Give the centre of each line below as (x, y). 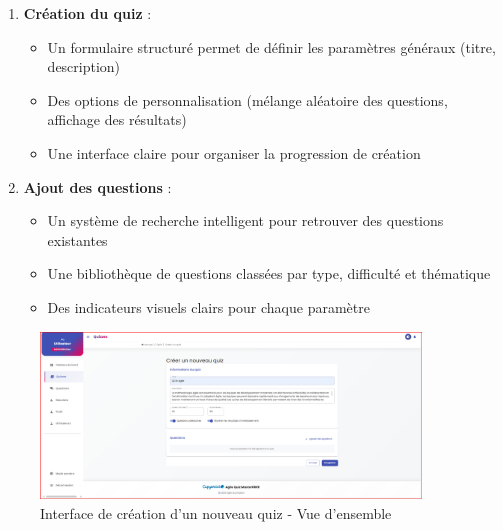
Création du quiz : (87, 13)
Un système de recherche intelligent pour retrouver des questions (245, 220)
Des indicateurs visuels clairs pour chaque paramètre (208, 306)
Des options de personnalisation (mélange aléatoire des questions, (247, 99)
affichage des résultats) (117, 119)
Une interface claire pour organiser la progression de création (234, 152)
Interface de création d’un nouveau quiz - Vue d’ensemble (216, 512)
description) (84, 66)
